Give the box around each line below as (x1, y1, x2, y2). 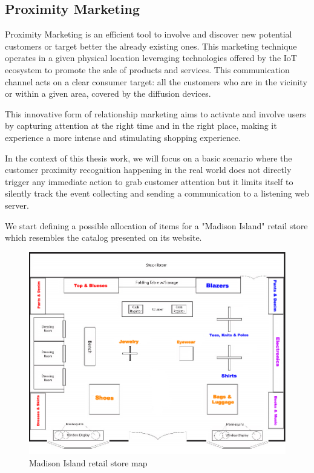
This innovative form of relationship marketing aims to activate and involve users (5, 107, 306, 120)
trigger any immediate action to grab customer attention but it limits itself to (5, 175, 293, 188)
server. (5, 198, 29, 211)
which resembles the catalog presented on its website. (5, 231, 202, 244)
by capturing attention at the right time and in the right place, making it (5, 119, 277, 132)
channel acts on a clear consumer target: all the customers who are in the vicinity (5, 75, 307, 88)
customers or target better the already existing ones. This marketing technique (5, 39, 297, 52)
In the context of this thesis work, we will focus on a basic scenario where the (5, 151, 292, 164)
